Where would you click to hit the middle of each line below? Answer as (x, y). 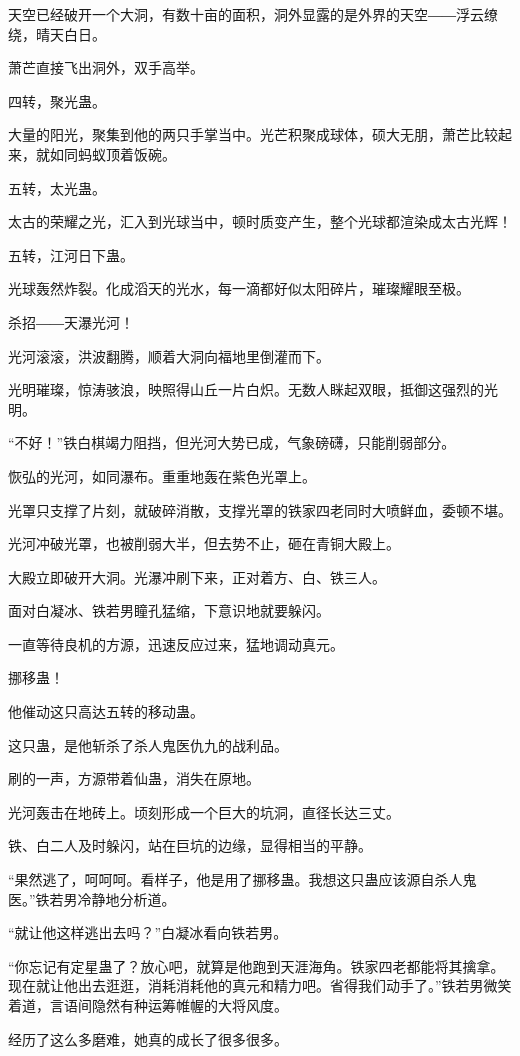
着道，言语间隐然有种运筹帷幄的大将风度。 (148, 1005)
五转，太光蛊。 (57, 187)
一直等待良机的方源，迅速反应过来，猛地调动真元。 (176, 643)
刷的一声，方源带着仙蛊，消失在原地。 (134, 778)
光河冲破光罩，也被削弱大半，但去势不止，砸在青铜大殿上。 (204, 543)
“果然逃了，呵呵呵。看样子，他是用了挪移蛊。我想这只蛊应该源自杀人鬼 (242, 879)
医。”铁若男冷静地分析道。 (92, 898)
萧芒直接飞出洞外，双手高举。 (106, 67)
